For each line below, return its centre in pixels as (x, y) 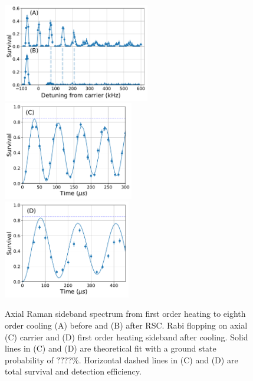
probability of (29, 360)
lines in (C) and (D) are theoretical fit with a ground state (111, 348)
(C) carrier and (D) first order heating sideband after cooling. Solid (126, 337)
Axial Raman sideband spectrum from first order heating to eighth (125, 314)
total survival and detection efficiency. (73, 371)
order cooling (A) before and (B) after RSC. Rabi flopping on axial (126, 325)
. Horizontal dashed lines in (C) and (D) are (158, 360)
